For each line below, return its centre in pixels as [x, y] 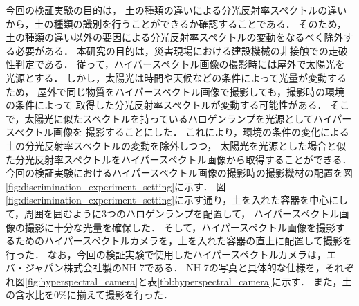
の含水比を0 [32, 295]
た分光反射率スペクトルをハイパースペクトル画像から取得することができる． [179, 159]
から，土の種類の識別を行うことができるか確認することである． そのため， [176, 23]
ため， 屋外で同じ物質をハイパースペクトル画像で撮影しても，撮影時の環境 [175, 91]
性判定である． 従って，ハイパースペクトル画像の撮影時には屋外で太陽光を [175, 64]
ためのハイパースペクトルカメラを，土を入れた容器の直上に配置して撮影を [183, 241]
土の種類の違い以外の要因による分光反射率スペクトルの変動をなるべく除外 [175, 37]
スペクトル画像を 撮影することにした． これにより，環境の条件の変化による [177, 132]
